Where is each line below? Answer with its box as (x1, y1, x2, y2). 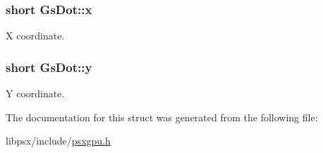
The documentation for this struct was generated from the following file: (6, 109, 318, 124)
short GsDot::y (6, 58, 92, 75)
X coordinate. (6, 28, 65, 43)
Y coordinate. (6, 86, 65, 101)
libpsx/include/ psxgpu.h (6, 133, 111, 148)
